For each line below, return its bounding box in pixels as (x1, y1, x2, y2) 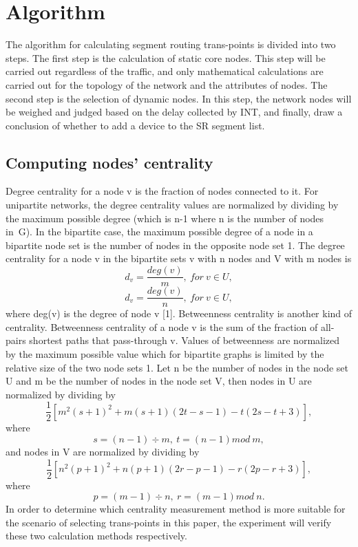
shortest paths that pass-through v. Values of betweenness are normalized (29, 333, 340, 347)
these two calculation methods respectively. (6, 528, 187, 543)
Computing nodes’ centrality (6, 151, 213, 173)
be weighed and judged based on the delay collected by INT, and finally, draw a (6, 105, 343, 119)
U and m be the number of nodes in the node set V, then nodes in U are (6, 374, 312, 388)
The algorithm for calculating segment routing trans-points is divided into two (6, 37, 336, 52)
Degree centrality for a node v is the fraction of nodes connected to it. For (6, 184, 319, 198)
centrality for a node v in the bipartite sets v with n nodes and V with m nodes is (6, 251, 352, 266)
